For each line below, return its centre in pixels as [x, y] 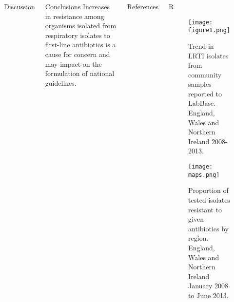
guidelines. [61, 83]
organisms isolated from [81, 26]
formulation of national [80, 73]
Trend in [201, 46]
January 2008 [208, 286]
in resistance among [75, 16]
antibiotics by [209, 228]
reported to [205, 93]
